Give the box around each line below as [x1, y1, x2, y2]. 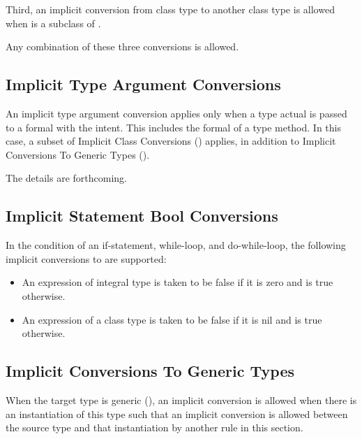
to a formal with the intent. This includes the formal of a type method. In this [6, 120, 341, 134]
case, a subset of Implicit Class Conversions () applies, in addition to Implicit [6, 134, 336, 148]
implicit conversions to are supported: [6, 251, 167, 266]
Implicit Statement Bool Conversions [6, 205, 278, 226]
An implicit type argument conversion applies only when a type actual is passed [6, 106, 347, 120]
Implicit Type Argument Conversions [6, 73, 281, 95]
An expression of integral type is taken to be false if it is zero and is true [22, 275, 333, 289]
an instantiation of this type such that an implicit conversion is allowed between [6, 406, 348, 421]
